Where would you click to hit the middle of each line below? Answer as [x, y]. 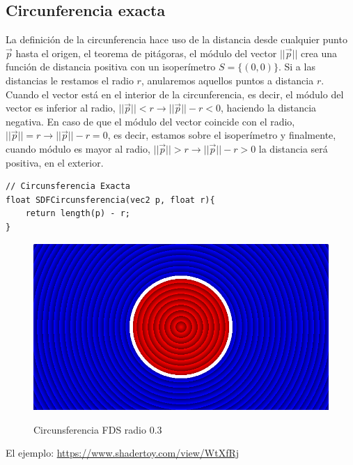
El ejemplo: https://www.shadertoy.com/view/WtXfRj [123, 453]
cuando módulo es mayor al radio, [78, 148]
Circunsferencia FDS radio [90, 429]
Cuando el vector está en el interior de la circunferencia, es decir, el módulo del [175, 94]
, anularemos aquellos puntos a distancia [227, 80]
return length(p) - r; [78, 214]
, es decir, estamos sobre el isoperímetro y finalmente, [222, 135]
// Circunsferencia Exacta [68, 186]
